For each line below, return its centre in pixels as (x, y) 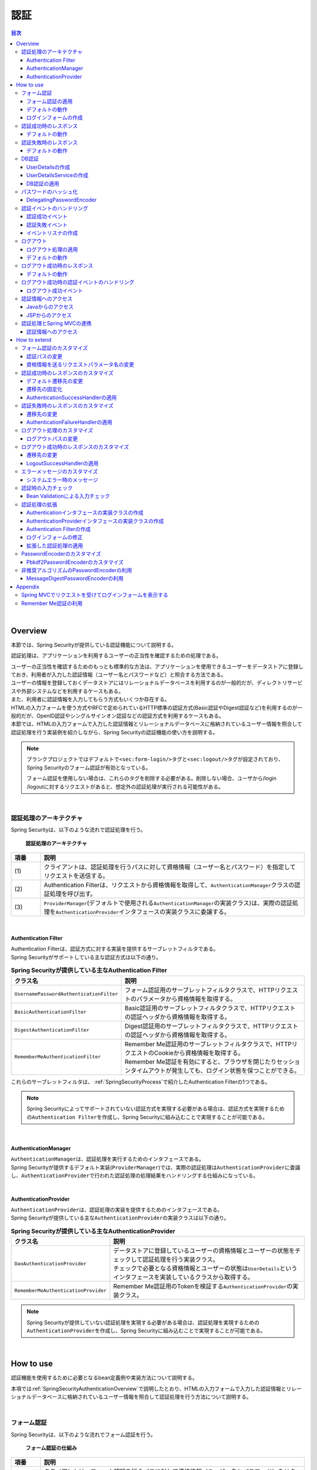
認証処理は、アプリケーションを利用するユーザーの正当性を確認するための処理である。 (116, 656)
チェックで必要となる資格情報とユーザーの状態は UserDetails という (205, 1268)
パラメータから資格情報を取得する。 (186, 998)
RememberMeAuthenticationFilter (58, 1057)
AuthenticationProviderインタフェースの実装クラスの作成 (95, 521)
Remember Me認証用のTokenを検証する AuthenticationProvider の (203, 1287)
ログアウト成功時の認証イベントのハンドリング (78, 282)
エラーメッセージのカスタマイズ (60, 472)
